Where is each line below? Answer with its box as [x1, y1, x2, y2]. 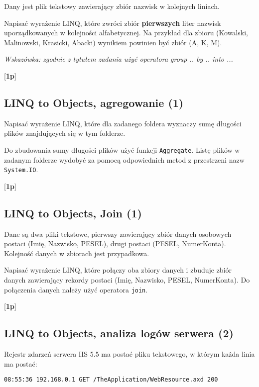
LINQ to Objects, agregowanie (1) [4, 95, 184, 110]
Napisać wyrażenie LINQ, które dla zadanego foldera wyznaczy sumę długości [4, 118, 242, 128]
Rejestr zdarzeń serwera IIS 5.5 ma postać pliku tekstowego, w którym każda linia [4, 349, 255, 359]
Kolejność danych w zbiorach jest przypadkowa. [4, 248, 149, 258]
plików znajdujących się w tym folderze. [4, 128, 126, 138]
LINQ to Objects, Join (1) [4, 205, 142, 220]
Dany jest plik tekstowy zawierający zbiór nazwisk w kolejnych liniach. [4, 1, 220, 11]
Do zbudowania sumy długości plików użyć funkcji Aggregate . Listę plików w [4, 144, 240, 155]
